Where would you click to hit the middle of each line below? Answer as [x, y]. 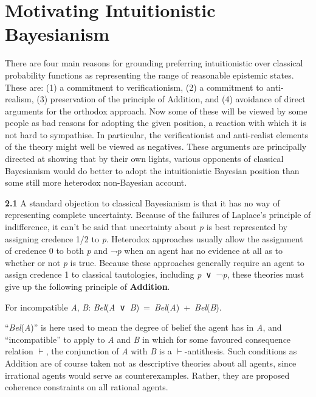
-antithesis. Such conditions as [241, 351]
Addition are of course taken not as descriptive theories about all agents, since [151, 363]
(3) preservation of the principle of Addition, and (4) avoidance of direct [171, 99]
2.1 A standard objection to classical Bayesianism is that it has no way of [143, 202]
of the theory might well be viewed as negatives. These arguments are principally [156, 146]
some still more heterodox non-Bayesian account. [96, 182]
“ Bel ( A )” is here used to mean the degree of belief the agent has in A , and [143, 327]
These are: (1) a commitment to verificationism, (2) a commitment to [134, 87]
